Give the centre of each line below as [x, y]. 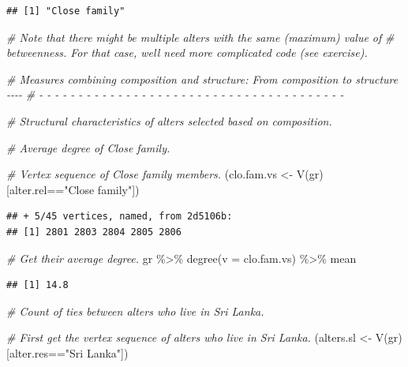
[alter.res [28, 352]
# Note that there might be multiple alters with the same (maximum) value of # [200, 37]
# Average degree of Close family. [88, 147]
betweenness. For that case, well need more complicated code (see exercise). [187, 52]
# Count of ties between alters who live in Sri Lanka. [135, 311]
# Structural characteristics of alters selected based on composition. [169, 120]
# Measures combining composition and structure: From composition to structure [202, 79]
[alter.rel [27, 189]
